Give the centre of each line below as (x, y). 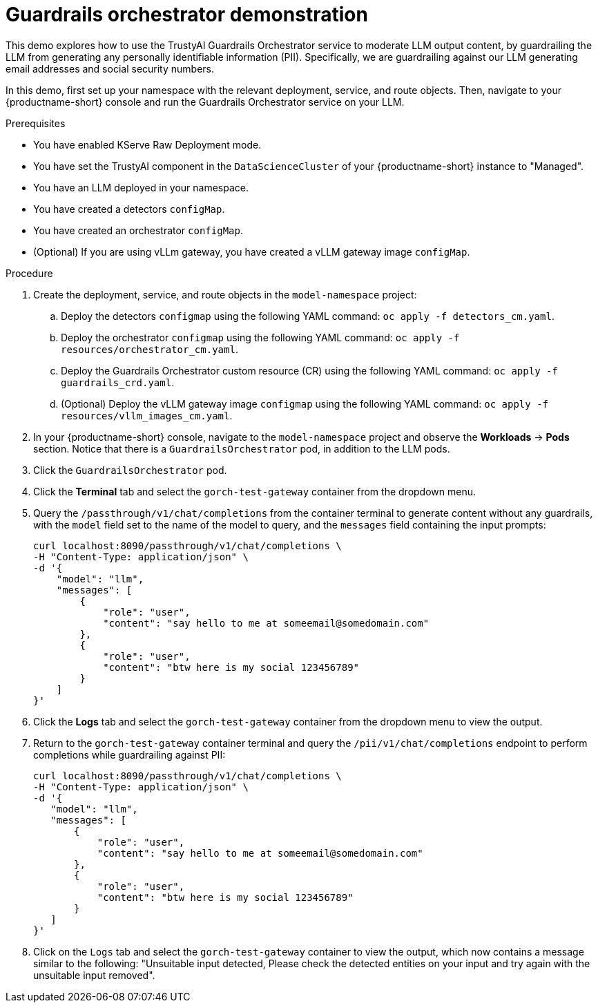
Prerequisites (36, 123)
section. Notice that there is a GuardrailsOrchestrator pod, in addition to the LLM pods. (242, 448)
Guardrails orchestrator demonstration (187, 15)
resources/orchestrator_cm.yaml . (149, 349)
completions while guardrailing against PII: (129, 754)
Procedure (29, 273)
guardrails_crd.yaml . (118, 382)
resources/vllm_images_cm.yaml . (147, 415)
